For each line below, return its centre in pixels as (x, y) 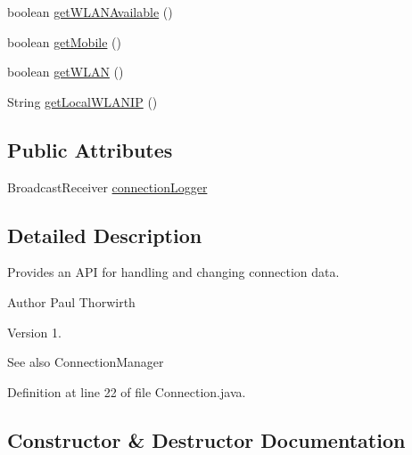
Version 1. (34, 332)
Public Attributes (90, 149)
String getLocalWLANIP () (82, 101)
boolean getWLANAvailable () (90, 12)
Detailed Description (105, 235)
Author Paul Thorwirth (71, 301)
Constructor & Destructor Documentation (206, 439)
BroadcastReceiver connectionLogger (107, 187)
